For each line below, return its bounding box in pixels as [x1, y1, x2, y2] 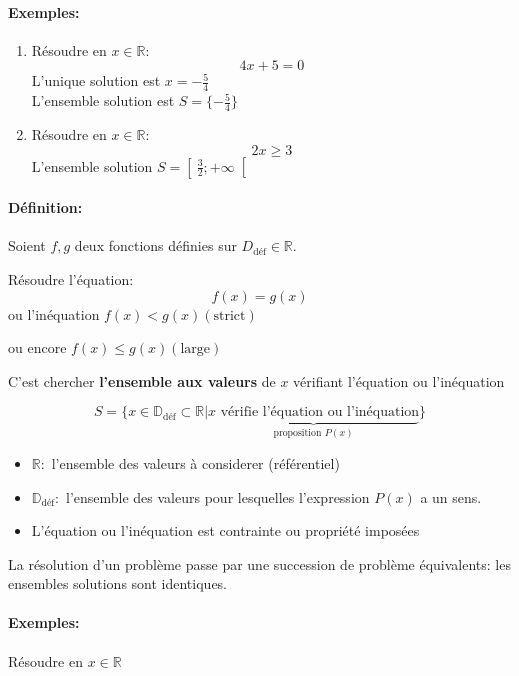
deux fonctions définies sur [74, 235, 237, 256]
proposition [273, 428, 322, 439]
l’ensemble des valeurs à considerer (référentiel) [51, 452, 340, 473]
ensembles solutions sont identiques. [8, 573, 228, 594]
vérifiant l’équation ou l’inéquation [293, 370, 505, 391]
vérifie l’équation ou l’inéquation [220, 405, 420, 420]
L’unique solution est [31, 70, 161, 91]
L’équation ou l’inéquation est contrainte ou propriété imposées [31, 520, 420, 541]
